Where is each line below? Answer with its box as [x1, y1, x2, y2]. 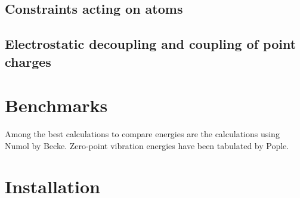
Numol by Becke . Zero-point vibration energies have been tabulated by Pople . [5, 139, 289, 151]
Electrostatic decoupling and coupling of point [5, 35, 296, 53]
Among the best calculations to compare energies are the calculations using [5, 128, 280, 140]
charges [5, 52, 51, 70]
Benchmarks [5, 93, 108, 117]
